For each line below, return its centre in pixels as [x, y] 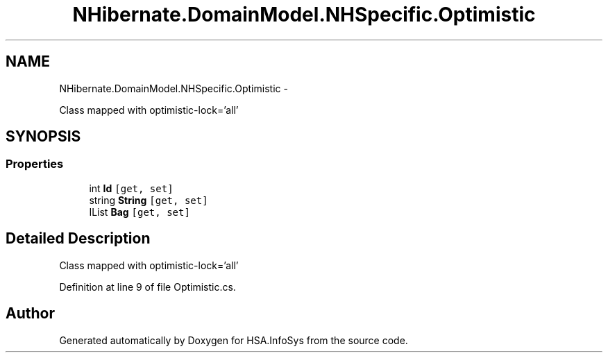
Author [30, 314]
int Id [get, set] [131, 188]
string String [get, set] [149, 200]
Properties [35, 164]
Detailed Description [78, 239]
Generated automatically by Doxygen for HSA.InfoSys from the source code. [234, 340]
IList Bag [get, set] [140, 212]
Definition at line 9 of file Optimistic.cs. [147, 287]
